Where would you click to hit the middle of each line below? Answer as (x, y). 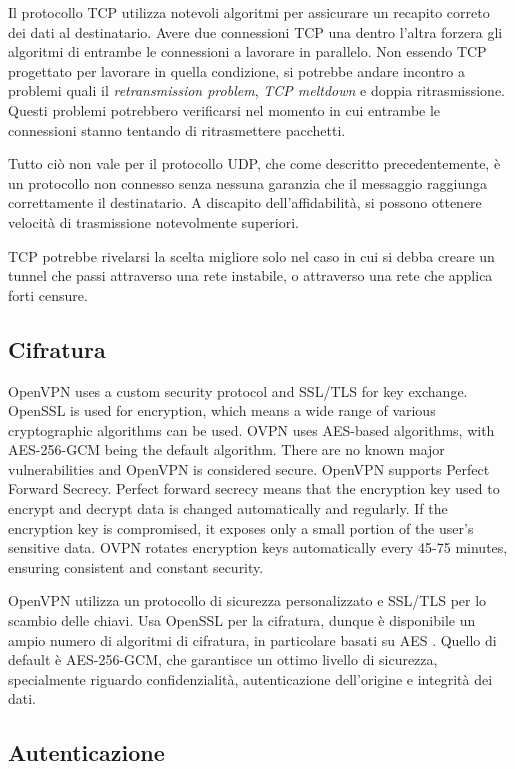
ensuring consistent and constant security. (136, 566)
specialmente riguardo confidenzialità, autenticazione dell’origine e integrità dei (250, 678)
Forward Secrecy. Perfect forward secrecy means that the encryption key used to (254, 488)
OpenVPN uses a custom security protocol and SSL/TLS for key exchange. (238, 390)
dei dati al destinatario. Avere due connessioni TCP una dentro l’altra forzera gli (255, 31)
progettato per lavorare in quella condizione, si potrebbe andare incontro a (236, 70)
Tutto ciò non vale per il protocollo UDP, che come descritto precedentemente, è (254, 163)
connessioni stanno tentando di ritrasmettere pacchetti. (177, 129)
